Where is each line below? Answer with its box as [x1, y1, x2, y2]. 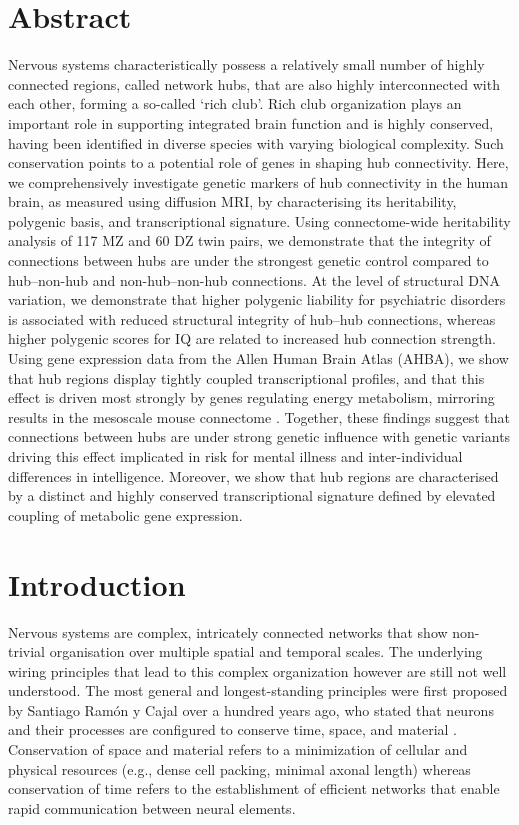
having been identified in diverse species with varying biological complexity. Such [8, 132, 504, 153]
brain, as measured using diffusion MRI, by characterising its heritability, [8, 191, 457, 212]
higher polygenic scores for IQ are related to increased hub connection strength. [8, 328, 496, 349]
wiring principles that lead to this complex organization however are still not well [8, 660, 507, 681]
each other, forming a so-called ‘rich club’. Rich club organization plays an [8, 93, 462, 114]
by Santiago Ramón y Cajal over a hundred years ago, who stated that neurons [8, 699, 494, 720]
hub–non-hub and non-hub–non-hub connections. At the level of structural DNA [8, 269, 501, 290]
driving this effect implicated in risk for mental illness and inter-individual [8, 446, 463, 466]
